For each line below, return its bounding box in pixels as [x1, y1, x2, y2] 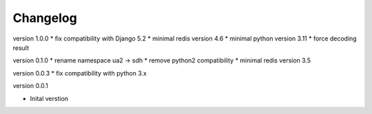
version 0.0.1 [12, 82, 48, 90]
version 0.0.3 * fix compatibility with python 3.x [12, 69, 147, 77]
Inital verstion [30, 94, 69, 102]
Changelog [12, 10, 77, 25]
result [12, 43, 30, 52]
